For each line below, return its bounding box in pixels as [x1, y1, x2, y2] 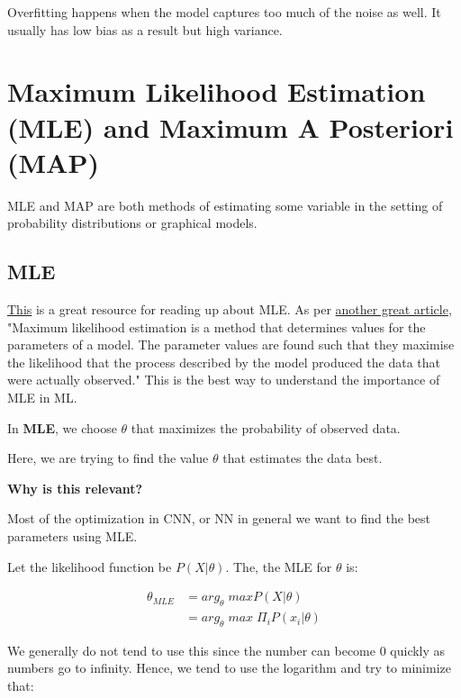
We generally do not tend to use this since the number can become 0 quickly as [7, 640, 446, 659]
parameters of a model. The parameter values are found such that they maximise [7, 335, 455, 354]
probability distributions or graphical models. [7, 213, 258, 232]
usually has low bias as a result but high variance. [7, 20, 283, 39]
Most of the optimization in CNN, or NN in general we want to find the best [7, 509, 430, 528]
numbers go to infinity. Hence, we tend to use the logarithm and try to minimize [7, 658, 451, 677]
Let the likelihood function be [7, 557, 172, 576]
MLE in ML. [7, 388, 77, 407]
